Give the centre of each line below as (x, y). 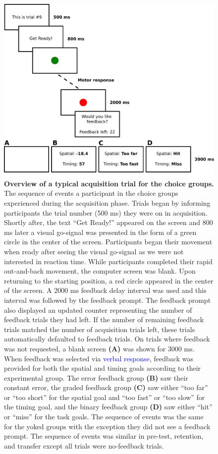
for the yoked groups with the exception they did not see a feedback (107, 426)
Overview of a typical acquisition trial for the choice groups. (109, 183)
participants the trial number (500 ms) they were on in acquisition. (106, 212)
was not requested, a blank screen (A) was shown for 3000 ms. (99, 348)
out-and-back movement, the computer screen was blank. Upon (100, 271)
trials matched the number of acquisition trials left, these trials (100, 329)
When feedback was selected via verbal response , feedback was (99, 358)
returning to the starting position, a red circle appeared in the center (109, 280)
